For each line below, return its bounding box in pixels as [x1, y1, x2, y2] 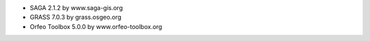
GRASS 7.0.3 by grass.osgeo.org [29, 13, 122, 22]
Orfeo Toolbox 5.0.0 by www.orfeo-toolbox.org [29, 22, 162, 30]
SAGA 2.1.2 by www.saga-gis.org [29, 4, 123, 11]
